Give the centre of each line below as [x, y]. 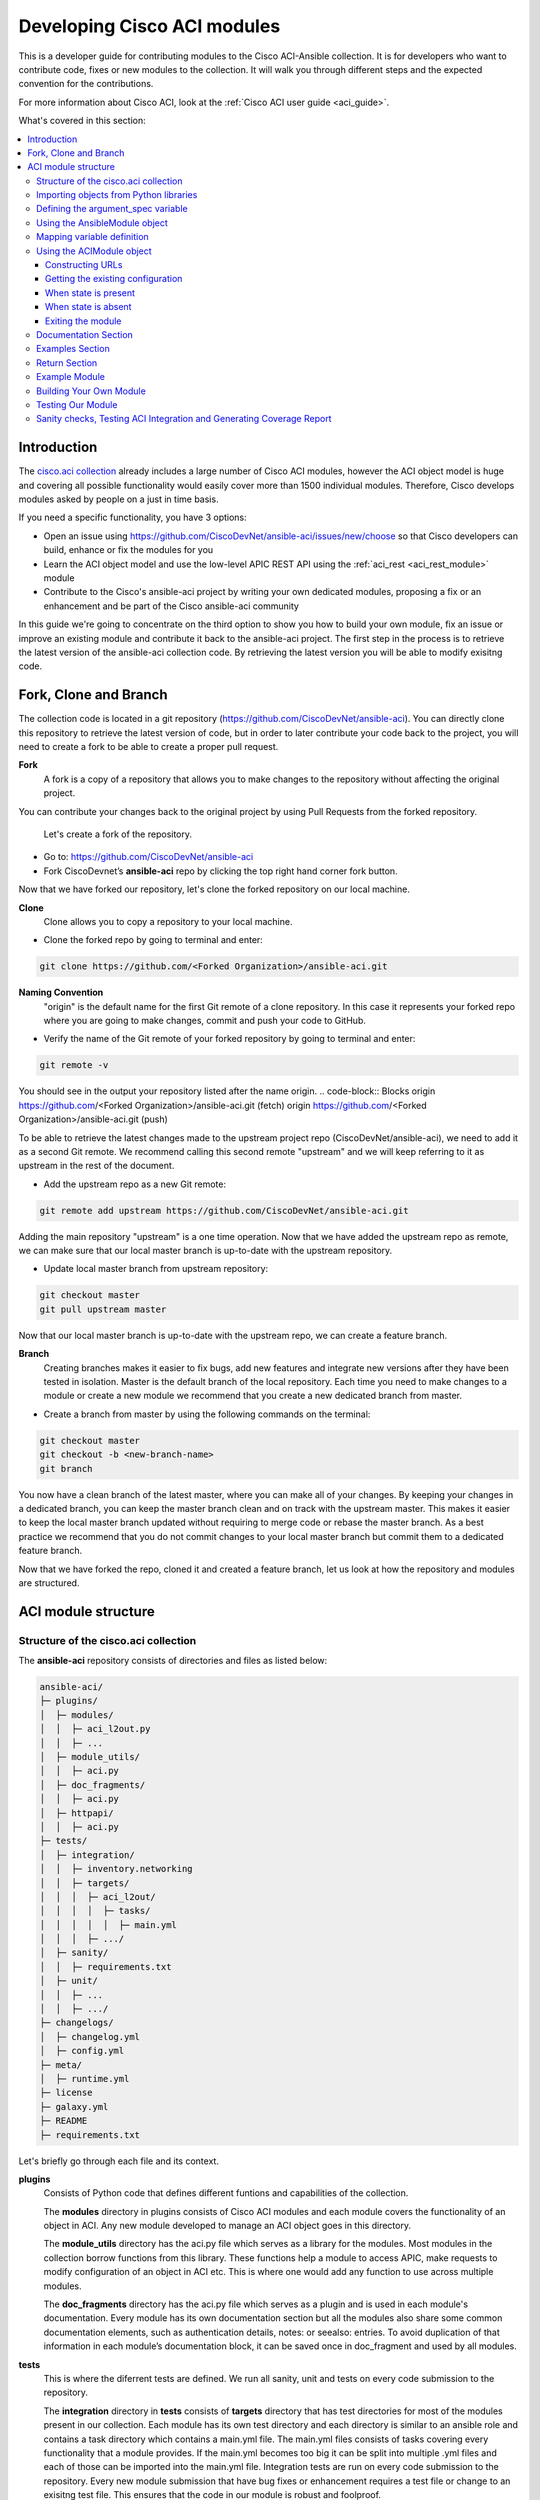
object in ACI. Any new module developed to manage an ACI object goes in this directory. [227, 2226]
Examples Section [73, 349]
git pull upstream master [103, 1309]
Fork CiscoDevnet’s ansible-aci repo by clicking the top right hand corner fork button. [221, 871]
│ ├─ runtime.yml [84, 2078]
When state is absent [88, 307]
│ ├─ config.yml [82, 2051]
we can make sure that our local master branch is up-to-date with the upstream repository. [205, 1251]
